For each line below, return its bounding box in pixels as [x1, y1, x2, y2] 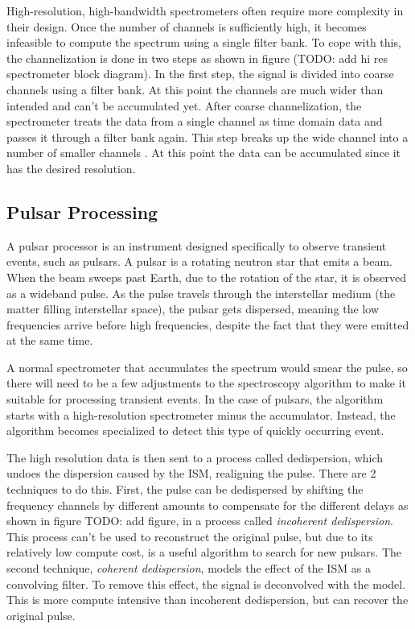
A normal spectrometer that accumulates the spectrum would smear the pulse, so [6, 358, 408, 375]
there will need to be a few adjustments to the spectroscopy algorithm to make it [6, 375, 406, 391]
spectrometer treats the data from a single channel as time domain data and [6, 113, 383, 130]
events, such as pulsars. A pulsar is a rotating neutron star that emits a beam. [6, 253, 392, 270]
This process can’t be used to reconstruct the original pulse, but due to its [6, 528, 373, 544]
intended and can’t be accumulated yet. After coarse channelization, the [6, 97, 362, 114]
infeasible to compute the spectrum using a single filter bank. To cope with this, [6, 34, 401, 51]
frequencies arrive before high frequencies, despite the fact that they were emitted [6, 316, 409, 333]
